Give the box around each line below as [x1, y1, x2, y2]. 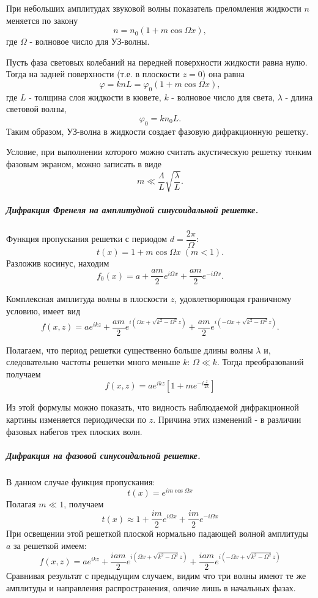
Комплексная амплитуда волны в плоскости [6, 292, 168, 305]
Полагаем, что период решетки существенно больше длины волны [6, 343, 253, 356]
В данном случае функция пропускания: [6, 475, 155, 488]
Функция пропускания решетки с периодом [6, 232, 168, 245]
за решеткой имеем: [13, 539, 87, 551]
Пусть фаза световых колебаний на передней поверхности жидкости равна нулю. [6, 55, 308, 68]
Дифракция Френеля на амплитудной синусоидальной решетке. [6, 203, 259, 216]
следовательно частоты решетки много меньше [6, 355, 180, 368]
